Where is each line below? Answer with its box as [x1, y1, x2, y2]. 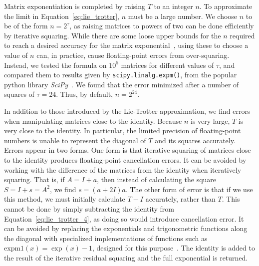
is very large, [191, 115, 230, 126]
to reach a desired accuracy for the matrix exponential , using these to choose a [4, 40, 249, 50]
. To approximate [199, 1, 253, 11]
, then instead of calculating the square [97, 174, 217, 185]
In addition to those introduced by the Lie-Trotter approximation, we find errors [4, 106, 251, 116]
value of [4, 49, 28, 60]
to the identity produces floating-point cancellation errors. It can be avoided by [4, 154, 247, 165]
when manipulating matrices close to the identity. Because [4, 115, 182, 126]
